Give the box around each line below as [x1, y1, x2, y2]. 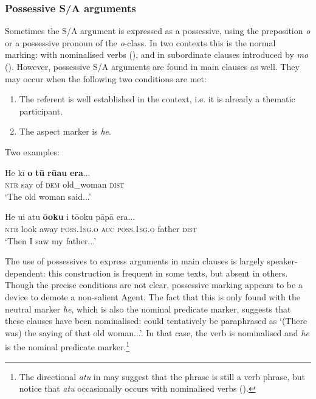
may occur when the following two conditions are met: [5, 72, 207, 85]
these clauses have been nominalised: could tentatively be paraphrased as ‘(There [5, 314, 307, 327]
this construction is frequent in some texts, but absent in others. [48, 266, 288, 279]
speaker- [267, 255, 298, 267]
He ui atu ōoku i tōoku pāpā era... [5, 210, 136, 223]
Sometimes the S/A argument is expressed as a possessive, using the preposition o [5, 24, 311, 37]
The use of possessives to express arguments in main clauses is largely [5, 255, 264, 267]
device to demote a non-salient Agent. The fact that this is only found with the [5, 290, 300, 303]
